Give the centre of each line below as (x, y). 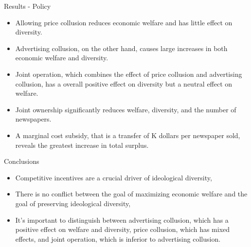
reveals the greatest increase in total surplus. (82, 145)
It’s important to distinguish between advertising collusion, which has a (122, 220)
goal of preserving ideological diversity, (73, 203)
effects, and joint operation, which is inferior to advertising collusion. (118, 238)
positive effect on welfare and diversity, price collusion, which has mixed (123, 229)
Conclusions (22, 161)
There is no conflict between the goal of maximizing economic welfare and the (131, 194)
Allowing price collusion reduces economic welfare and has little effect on (124, 22)
